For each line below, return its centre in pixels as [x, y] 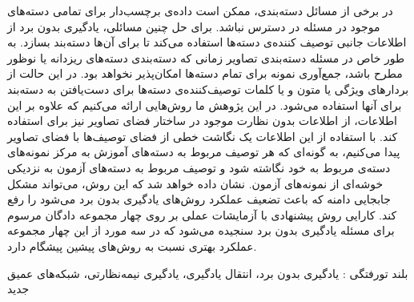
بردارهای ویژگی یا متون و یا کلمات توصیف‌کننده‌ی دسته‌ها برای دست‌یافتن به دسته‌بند [208, 89]
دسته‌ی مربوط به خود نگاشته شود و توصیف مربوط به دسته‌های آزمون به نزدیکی [199, 167]
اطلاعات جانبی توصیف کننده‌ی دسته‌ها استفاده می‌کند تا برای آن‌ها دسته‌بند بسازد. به [207, 42]
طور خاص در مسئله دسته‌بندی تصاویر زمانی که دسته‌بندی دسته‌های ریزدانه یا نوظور [206, 57]
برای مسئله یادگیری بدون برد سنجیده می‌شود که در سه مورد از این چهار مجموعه [201, 230]
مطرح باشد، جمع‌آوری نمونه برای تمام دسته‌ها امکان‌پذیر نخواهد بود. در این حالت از [205, 73]
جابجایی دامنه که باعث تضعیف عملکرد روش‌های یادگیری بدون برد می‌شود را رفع [199, 199]
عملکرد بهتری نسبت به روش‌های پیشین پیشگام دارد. [132, 246]
